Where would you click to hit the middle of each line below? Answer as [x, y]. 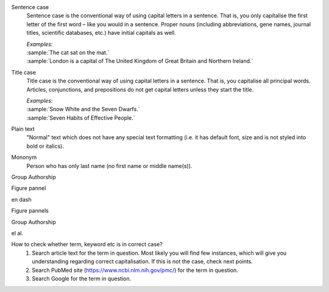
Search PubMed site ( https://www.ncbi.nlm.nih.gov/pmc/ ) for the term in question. [135, 270]
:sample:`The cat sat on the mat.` [68, 53]
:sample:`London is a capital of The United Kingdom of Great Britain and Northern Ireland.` [140, 61]
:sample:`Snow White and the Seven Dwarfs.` [83, 109]
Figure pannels [30, 211]
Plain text [23, 129]
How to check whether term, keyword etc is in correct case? [87, 244]
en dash [21, 199]
